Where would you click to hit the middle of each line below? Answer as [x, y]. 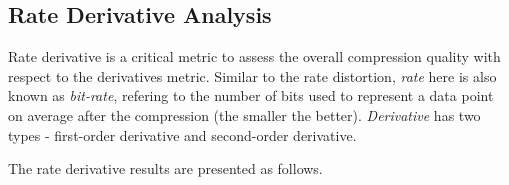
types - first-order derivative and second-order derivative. [182, 134]
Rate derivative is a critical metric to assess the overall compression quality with [254, 56]
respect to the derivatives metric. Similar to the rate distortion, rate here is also [252, 75]
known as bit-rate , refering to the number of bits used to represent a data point [251, 95]
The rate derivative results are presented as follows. [165, 168]
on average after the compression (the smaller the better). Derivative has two [244, 114]
